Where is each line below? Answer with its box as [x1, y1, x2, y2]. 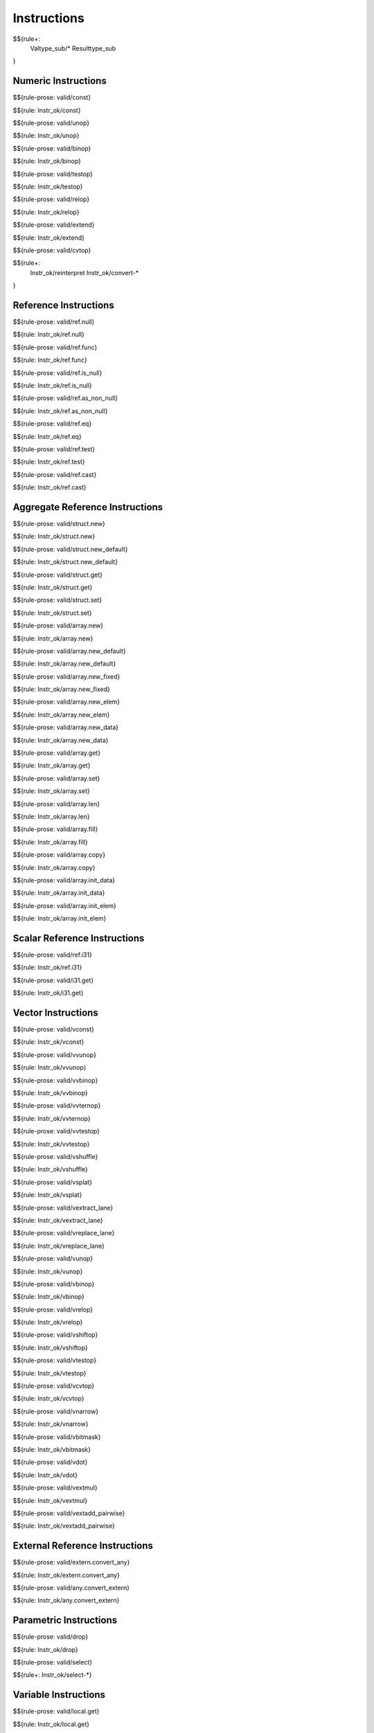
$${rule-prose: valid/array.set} [12, 774, 100, 783]
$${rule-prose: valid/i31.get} [12, 976, 94, 984]
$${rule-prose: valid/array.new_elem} [12, 697, 121, 706]
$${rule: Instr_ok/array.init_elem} [12, 914, 107, 923]
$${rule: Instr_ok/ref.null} [12, 330, 84, 339]
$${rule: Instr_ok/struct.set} [12, 609, 93, 617]
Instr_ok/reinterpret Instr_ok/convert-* [30, 268, 139, 277]
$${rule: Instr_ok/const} [12, 106, 81, 114]
